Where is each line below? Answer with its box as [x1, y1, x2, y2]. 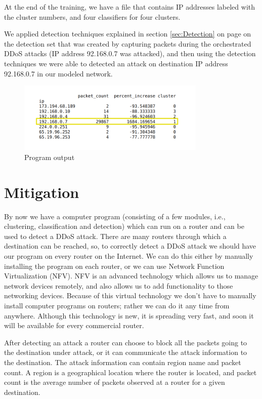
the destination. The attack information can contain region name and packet [4, 356, 241, 367]
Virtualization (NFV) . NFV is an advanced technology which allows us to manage [4, 270, 258, 281]
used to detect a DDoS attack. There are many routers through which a [4, 230, 227, 241]
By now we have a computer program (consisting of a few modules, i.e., [4, 211, 226, 221]
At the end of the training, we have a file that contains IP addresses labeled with [4, 2, 255, 12]
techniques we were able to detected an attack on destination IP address [4, 58, 228, 68]
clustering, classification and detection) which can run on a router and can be [4, 221, 244, 231]
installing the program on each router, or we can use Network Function [4, 260, 225, 271]
